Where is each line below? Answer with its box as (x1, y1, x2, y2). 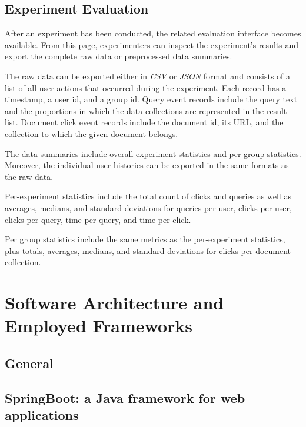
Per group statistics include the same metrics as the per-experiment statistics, (5, 233, 285, 245)
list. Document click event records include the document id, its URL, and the (5, 116, 284, 128)
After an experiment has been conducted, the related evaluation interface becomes (5, 27, 301, 39)
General (5, 353, 54, 372)
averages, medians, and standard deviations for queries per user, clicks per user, (5, 201, 292, 213)
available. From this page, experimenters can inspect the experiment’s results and (5, 38, 298, 51)
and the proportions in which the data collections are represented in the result (5, 104, 287, 116)
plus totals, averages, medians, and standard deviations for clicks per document (5, 244, 291, 256)
